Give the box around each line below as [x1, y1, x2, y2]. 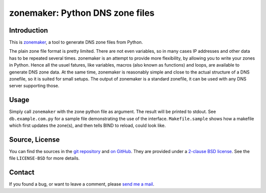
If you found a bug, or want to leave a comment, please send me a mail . [9, 181, 155, 187]
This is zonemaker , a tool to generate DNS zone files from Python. [9, 39, 143, 45]
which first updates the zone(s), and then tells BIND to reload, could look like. [9, 122, 166, 128]
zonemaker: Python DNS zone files [9, 7, 155, 18]
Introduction [9, 26, 48, 35]
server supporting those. [9, 83, 60, 89]
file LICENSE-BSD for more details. [9, 155, 80, 161]
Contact [9, 168, 34, 177]
